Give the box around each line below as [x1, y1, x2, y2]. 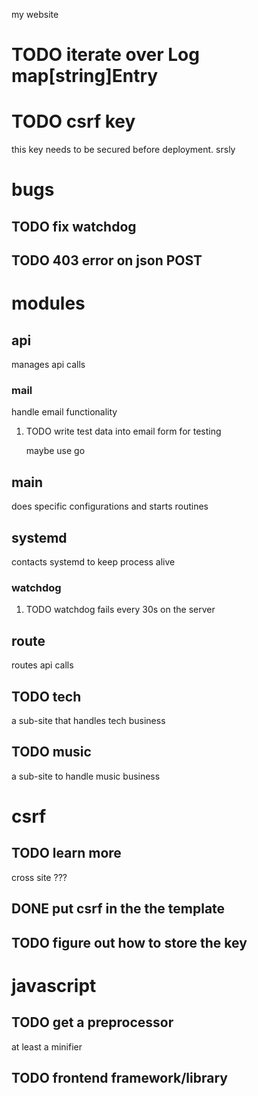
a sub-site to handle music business [11, 770, 161, 782]
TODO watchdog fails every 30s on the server [25, 604, 216, 616]
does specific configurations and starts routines [11, 500, 209, 513]
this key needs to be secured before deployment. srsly [11, 144, 236, 156]
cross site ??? [11, 871, 68, 883]
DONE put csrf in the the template [11, 900, 226, 918]
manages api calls [11, 359, 86, 371]
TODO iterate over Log [11, 44, 200, 66]
